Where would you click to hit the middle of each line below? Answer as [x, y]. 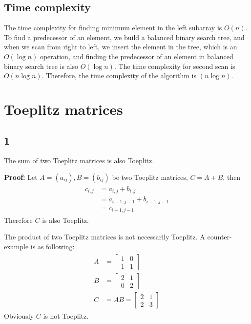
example [16, 246]
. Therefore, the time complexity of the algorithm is [119, 76]
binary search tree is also [41, 66]
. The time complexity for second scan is [175, 66]
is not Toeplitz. [66, 316]
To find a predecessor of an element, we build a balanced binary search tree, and [124, 37]
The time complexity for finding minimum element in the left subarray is [113, 28]
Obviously [19, 316]
